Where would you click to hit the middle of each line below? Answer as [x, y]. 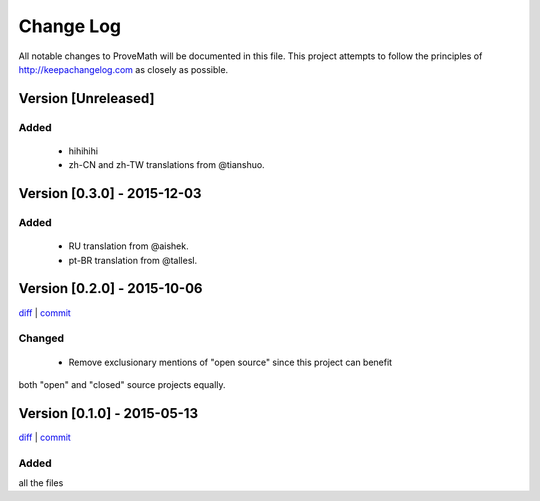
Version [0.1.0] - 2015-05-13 [108, 413]
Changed [41, 338]
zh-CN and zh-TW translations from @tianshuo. [166, 165]
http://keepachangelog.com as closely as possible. [123, 69]
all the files [41, 482]
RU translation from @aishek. [128, 246]
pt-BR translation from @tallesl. [133, 260]
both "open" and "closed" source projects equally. [122, 384]
